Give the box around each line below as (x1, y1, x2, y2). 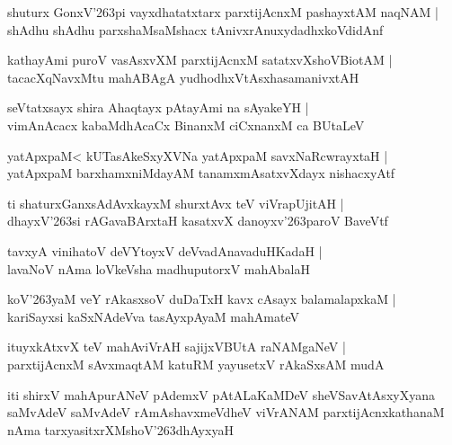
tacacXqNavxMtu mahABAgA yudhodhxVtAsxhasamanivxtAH (7, 67, 359, 86)
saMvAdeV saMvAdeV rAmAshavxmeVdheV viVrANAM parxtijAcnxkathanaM (7, 403, 445, 422)
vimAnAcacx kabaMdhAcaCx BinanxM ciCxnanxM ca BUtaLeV (7, 115, 365, 134)
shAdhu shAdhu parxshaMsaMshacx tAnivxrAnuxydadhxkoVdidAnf (7, 20, 384, 39)
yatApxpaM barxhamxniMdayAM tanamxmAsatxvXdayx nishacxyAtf (7, 164, 395, 182)
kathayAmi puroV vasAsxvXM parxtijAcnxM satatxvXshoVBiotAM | (7, 50, 393, 69)
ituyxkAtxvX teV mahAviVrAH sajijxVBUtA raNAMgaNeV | (7, 337, 346, 356)
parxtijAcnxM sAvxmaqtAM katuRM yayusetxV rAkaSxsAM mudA (7, 354, 385, 373)
